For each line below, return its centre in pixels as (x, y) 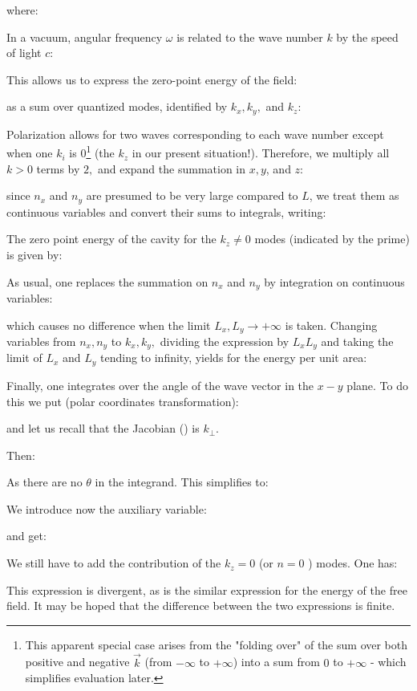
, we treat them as (354, 195)
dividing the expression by (225, 341)
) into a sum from (276, 662)
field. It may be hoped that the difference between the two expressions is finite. (201, 606)
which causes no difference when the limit (109, 325)
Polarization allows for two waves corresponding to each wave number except (195, 134)
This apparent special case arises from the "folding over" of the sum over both (217, 644)
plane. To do (377, 385)
